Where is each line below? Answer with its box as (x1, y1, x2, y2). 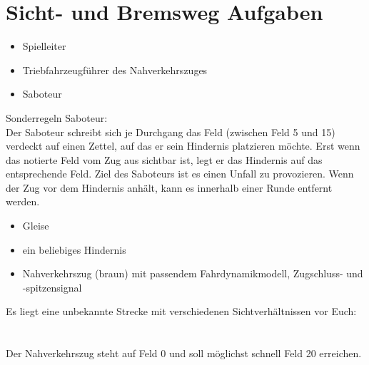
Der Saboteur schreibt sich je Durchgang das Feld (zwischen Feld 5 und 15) (6, 124, 335, 139)
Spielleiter (22, 38, 66, 53)
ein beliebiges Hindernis (22, 242, 126, 257)
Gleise (22, 218, 49, 233)
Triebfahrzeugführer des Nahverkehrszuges (22, 62, 208, 77)
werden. (6, 194, 40, 209)
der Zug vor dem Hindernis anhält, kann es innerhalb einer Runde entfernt (6, 180, 333, 195)
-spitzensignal (22, 279, 82, 294)
